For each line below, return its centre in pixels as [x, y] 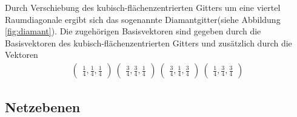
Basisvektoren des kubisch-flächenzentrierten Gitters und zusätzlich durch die [148, 43]
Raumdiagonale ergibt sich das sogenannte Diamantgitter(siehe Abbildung [143, 19]
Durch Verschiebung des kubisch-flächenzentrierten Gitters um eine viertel [143, 7]
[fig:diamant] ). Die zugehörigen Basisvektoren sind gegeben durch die [133, 31]
